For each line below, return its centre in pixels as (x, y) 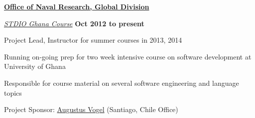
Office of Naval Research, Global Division (77, 6)
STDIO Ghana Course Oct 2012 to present (74, 23)
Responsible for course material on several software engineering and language (122, 83)
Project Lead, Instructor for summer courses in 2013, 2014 (93, 40)
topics (13, 92)
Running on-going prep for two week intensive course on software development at (128, 56)
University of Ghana (35, 66)
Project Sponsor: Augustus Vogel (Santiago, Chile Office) (91, 109)
